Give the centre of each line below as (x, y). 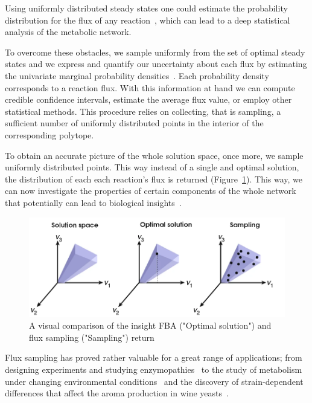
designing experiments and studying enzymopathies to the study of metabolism (154, 369)
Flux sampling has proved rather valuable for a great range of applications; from (154, 357)
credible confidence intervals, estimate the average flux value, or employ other (148, 99)
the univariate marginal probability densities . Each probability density (137, 75)
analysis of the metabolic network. (68, 32)
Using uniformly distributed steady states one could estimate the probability (146, 8)
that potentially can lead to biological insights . (93, 202)
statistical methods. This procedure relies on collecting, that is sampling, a (143, 111)
